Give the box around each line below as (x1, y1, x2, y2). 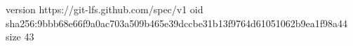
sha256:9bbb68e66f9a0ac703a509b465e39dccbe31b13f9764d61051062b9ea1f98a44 (6, 15, 348, 30)
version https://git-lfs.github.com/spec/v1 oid (6, 2, 204, 16)
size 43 (6, 29, 34, 44)
